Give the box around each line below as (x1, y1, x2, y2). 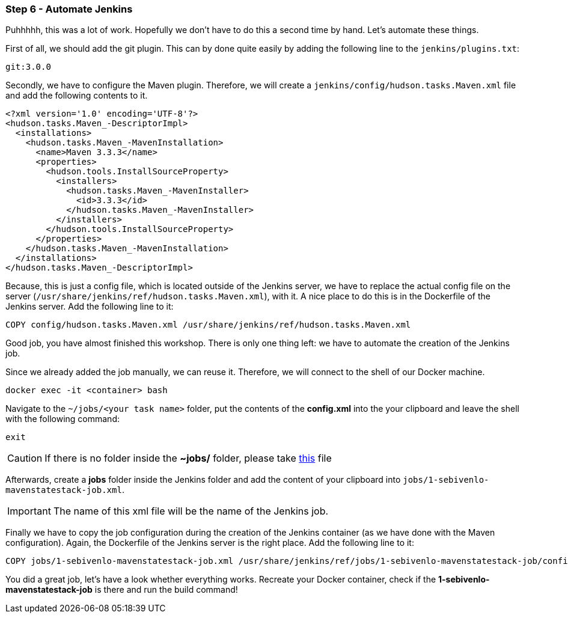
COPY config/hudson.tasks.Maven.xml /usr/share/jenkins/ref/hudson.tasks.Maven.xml (5, 320, 411, 330)
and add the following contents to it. (5, 90, 148, 101)
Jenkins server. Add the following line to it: (5, 301, 174, 312)
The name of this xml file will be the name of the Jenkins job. (53, 505, 329, 518)
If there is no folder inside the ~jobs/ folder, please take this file (44, 452, 332, 465)
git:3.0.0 (5, 62, 51, 72)
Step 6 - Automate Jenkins (5, 3, 133, 15)
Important (7, 505, 51, 518)
